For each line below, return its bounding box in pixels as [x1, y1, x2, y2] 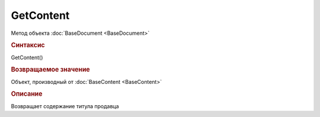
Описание [11, 90, 43, 98]
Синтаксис [11, 41, 45, 50]
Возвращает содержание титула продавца [11, 102, 119, 109]
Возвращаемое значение [11, 66, 90, 74]
